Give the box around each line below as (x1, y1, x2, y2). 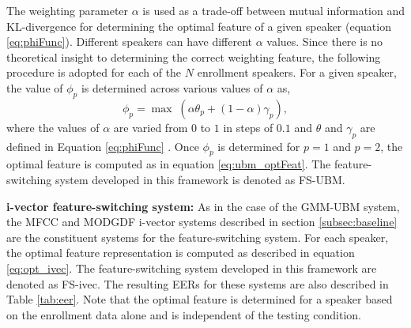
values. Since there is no (266, 33, 383, 50)
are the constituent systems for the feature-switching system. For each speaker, (6, 228, 389, 245)
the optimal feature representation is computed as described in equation (6, 244, 355, 261)
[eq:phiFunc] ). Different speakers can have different (6, 33, 253, 50)
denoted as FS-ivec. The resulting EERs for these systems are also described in (6, 275, 389, 292)
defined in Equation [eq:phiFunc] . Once (6, 138, 199, 154)
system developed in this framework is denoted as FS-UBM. (55, 171, 345, 187)
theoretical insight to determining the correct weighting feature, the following (6, 48, 381, 65)
